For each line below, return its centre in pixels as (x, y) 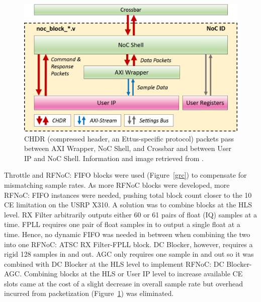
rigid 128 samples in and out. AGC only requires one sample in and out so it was (129, 254)
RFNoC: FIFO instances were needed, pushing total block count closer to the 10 (128, 195)
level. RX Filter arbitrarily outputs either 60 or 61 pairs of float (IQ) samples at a (131, 214)
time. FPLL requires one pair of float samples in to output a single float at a (122, 224)
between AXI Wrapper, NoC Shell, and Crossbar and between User (128, 148)
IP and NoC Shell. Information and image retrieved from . (114, 158)
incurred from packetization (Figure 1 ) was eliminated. (89, 293)
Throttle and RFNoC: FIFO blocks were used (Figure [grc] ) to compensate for (125, 175)
